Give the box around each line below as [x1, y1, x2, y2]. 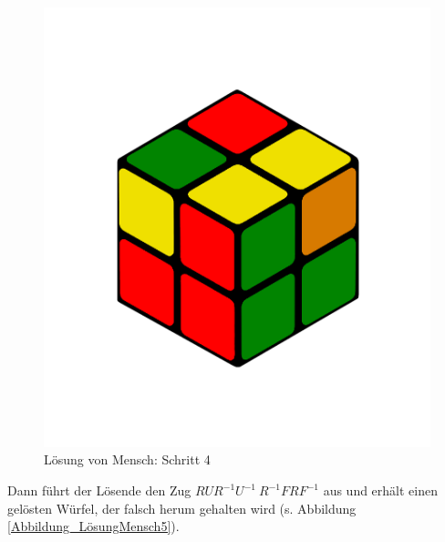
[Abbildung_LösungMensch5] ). [7, 516, 180, 536]
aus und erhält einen [323, 481, 438, 500]
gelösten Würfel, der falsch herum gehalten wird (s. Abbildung [7, 498, 357, 517]
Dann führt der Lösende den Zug [7, 481, 191, 500]
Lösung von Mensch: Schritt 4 [44, 450, 211, 469]
